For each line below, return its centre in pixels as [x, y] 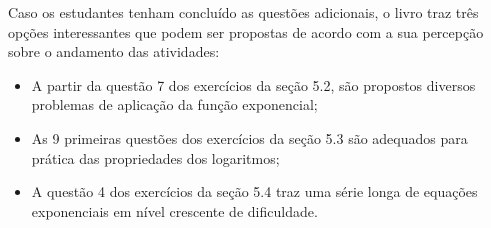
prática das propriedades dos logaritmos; [155, 157]
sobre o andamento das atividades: [114, 51]
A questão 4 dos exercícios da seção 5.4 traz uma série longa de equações [254, 191]
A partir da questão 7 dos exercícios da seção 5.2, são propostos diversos [253, 84]
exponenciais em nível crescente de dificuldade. [174, 210]
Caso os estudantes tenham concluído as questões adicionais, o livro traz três [243, 12]
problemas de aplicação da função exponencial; [174, 104]
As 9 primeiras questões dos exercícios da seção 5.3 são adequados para [249, 137]
